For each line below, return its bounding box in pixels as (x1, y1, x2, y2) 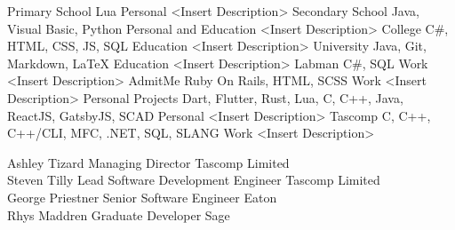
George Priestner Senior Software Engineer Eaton (7, 187, 277, 206)
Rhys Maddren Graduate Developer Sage (7, 205, 230, 224)
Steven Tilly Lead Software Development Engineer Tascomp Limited (7, 171, 380, 189)
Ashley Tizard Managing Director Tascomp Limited (7, 153, 290, 171)
